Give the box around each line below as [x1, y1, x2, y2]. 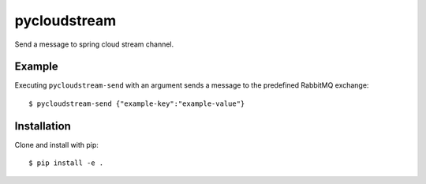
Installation [14, 119, 71, 133]
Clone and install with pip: [14, 140, 99, 149]
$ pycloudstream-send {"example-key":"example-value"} [28, 99, 245, 108]
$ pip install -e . [28, 159, 104, 167]
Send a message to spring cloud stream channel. [14, 39, 174, 49]
